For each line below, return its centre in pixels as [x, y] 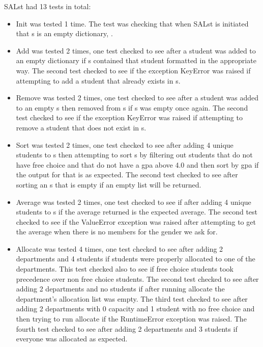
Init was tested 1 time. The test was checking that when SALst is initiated [132, 23]
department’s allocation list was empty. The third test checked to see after [132, 298]
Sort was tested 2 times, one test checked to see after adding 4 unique [125, 144]
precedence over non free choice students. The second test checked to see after [137, 278]
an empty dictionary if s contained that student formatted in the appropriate [136, 60]
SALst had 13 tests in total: [48, 6]
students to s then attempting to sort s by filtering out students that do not [134, 155]
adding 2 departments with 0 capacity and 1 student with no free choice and [135, 309]
